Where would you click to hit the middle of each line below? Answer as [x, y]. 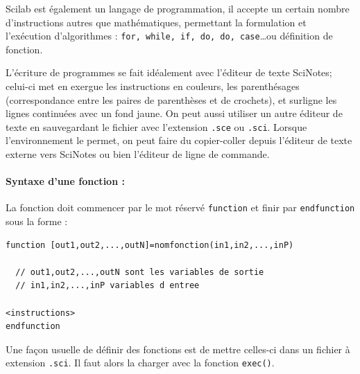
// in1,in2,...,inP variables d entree [108, 286]
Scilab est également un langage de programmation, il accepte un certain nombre [178, 8]
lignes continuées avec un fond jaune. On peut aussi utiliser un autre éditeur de [174, 113]
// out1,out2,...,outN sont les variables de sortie [140, 272]
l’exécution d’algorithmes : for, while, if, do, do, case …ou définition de [169, 36]
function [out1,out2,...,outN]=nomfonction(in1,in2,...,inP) [150, 245]
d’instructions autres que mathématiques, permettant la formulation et [156, 22]
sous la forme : [37, 221]
